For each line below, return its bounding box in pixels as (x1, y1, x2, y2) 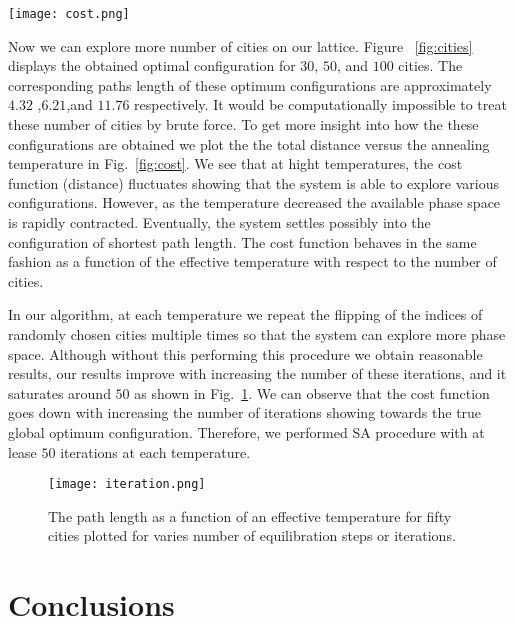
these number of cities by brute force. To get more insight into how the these (8, 114, 479, 135)
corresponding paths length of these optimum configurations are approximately (8, 74, 492, 95)
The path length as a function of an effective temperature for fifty (48, 505, 452, 526)
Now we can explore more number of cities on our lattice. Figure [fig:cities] (8, 35, 473, 56)
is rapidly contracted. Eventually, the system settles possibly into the (8, 212, 431, 232)
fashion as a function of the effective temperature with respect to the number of (8, 251, 497, 272)
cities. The (398, 55, 463, 76)
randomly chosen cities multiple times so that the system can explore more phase (8, 323, 506, 344)
